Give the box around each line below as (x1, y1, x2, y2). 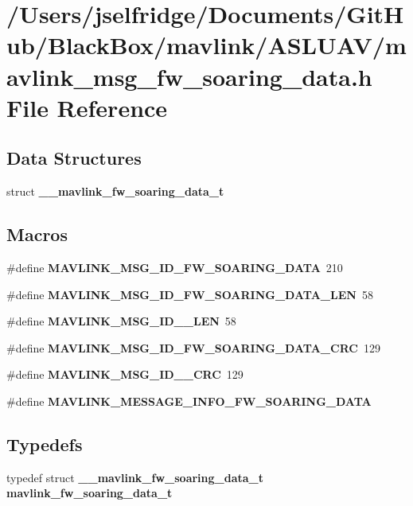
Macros (6, 222, 68, 247)
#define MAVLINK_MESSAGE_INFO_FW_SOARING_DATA (6, 392, 372, 409)
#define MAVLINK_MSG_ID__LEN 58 (6, 313, 236, 329)
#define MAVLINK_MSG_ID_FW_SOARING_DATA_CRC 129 (6, 339, 380, 356)
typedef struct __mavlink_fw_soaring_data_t (6, 469, 263, 485)
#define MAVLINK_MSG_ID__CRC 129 (6, 366, 244, 383)
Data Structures (6, 146, 142, 170)
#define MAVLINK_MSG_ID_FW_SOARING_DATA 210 (6, 259, 343, 275)
